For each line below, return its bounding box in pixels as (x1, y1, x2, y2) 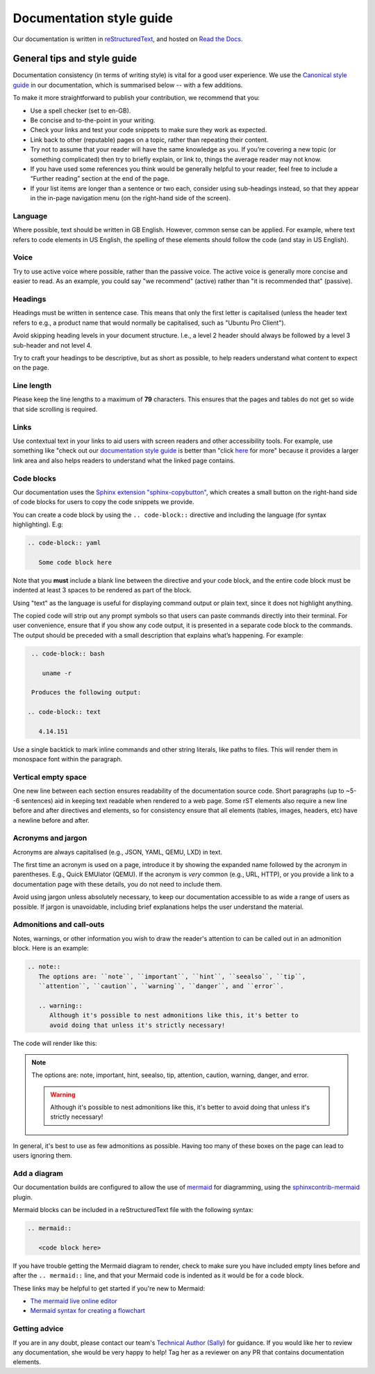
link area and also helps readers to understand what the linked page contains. (12, 456, 235, 464)
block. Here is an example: (12, 944, 90, 953)
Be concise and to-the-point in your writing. (30, 116, 156, 124)
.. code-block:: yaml (27, 539, 101, 547)
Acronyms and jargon (12, 833, 87, 843)
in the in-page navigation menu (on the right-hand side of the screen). (30, 194, 231, 202)
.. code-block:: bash (31, 649, 105, 657)
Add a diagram (12, 1169, 64, 1178)
